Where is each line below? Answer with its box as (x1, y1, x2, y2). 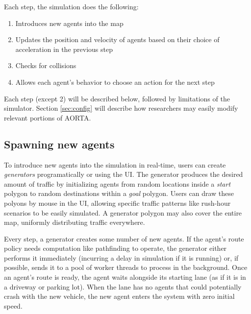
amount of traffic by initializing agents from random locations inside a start (4, 178, 231, 189)
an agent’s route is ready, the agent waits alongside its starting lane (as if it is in (4, 272, 246, 282)
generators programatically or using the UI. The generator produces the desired (4, 169, 243, 179)
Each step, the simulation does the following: (4, 1, 139, 11)
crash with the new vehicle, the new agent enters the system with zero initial (4, 291, 235, 301)
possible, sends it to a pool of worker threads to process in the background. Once (4, 262, 248, 272)
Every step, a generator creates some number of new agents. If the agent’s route (4, 233, 244, 243)
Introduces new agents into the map (15, 18, 124, 28)
